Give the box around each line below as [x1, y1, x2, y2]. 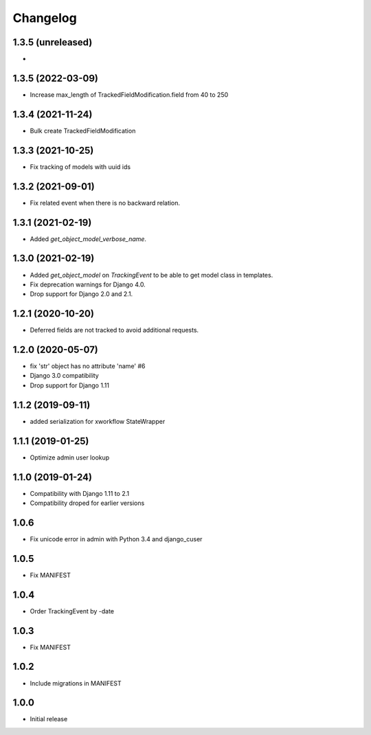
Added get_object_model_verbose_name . [30, 234, 147, 243]
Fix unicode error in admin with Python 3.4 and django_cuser [30, 534, 203, 543]
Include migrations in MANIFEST [30, 679, 122, 687]
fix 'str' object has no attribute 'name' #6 [30, 362, 146, 370]
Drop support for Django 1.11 [30, 381, 110, 389]
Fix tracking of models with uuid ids [30, 162, 131, 171]
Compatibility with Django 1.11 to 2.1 [30, 489, 130, 497]
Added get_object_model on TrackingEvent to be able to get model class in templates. [30, 271, 273, 279]
